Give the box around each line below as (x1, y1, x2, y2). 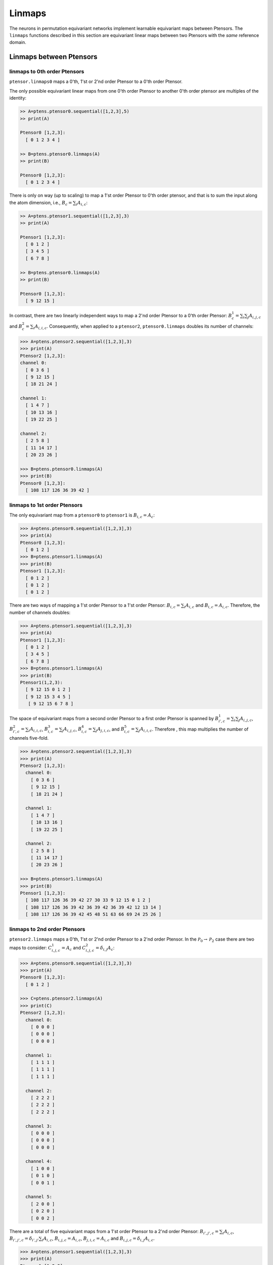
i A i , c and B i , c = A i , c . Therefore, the (184, 602, 260, 610)
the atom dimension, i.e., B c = (9, 199, 73, 207)
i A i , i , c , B (28, 726, 48, 733)
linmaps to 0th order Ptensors (9, 68, 84, 75)
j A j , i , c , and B (96, 726, 125, 733)
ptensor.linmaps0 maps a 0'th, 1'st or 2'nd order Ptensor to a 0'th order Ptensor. (9, 78, 183, 85)
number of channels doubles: (9, 609, 71, 615)
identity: (9, 95, 27, 101)
